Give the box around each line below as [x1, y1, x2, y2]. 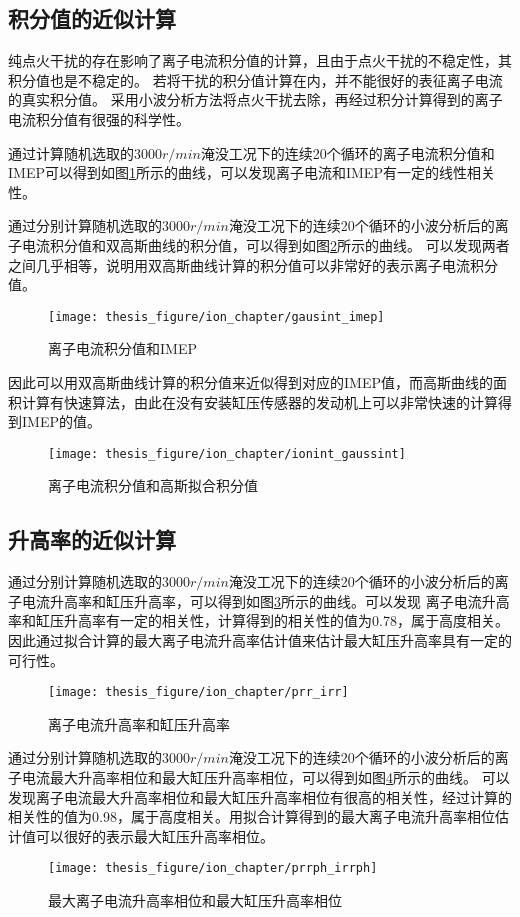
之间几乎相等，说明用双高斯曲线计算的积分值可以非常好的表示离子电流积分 [8, 254, 498, 275]
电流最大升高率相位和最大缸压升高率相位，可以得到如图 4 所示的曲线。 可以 [21, 767, 510, 788]
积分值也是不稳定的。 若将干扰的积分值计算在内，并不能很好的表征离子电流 [8, 69, 503, 90]
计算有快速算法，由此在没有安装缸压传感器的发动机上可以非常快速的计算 [21, 391, 498, 412]
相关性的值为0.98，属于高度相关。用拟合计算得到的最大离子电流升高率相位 [8, 806, 495, 827]
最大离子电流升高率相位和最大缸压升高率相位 [48, 890, 342, 911]
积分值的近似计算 [8, 3, 176, 34]
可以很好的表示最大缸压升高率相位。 [35, 825, 274, 846]
